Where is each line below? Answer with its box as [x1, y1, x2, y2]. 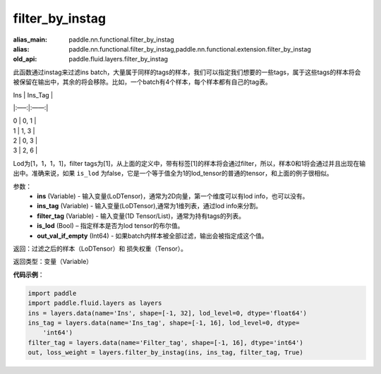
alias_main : [13, 35, 47, 44]
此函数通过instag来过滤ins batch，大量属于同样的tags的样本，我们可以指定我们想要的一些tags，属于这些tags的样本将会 [13, 68, 361, 76]
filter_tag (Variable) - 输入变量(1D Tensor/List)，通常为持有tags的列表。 [37, 212, 245, 220]
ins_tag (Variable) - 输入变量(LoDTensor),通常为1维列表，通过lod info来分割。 [37, 202, 262, 210]
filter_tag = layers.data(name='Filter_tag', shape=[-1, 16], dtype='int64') [28, 339, 303, 346]
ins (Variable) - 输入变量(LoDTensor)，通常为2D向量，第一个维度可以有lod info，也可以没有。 [37, 192, 309, 200]
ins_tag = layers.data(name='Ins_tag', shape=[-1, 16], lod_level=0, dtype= [28, 318, 300, 327]
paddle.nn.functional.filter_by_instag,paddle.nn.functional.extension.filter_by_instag [68, 44, 312, 53]
